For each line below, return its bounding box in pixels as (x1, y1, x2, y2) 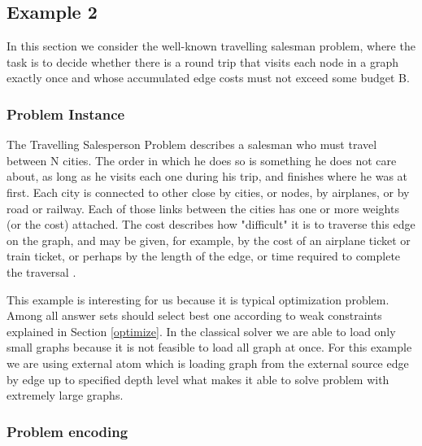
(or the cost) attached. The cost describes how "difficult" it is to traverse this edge (7, 216, 415, 233)
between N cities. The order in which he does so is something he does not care (7, 151, 397, 168)
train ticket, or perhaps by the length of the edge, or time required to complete (7, 247, 401, 265)
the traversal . (7, 263, 76, 280)
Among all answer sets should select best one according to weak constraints (7, 307, 382, 324)
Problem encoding (7, 421, 128, 441)
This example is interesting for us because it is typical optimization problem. (7, 291, 389, 308)
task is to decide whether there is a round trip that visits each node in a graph (7, 53, 399, 70)
